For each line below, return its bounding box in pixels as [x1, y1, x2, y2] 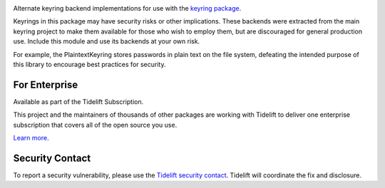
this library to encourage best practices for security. [13, 60, 166, 68]
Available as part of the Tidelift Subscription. [13, 97, 144, 106]
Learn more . [13, 134, 49, 142]
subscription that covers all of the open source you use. [13, 120, 178, 129]
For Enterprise [13, 78, 78, 90]
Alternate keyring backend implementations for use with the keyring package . [13, 4, 242, 12]
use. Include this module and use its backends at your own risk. [13, 37, 200, 46]
